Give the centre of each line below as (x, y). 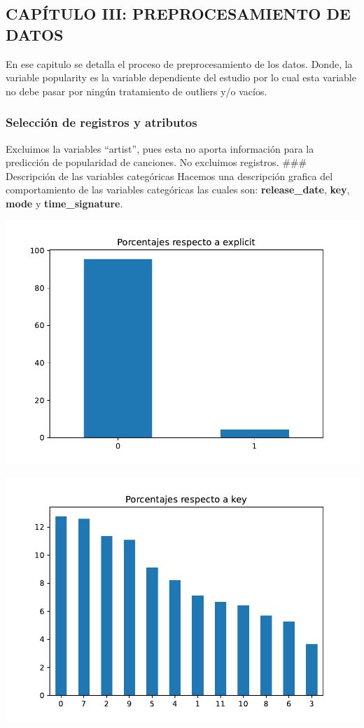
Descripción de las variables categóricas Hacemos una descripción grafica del (169, 176)
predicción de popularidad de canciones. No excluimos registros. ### (156, 162)
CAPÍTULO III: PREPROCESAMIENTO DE (178, 14)
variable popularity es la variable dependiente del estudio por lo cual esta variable (181, 77)
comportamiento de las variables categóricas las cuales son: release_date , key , (178, 190)
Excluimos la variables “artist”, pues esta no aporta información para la (160, 148)
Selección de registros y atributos (101, 122)
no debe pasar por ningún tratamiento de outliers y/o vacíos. (136, 91)
